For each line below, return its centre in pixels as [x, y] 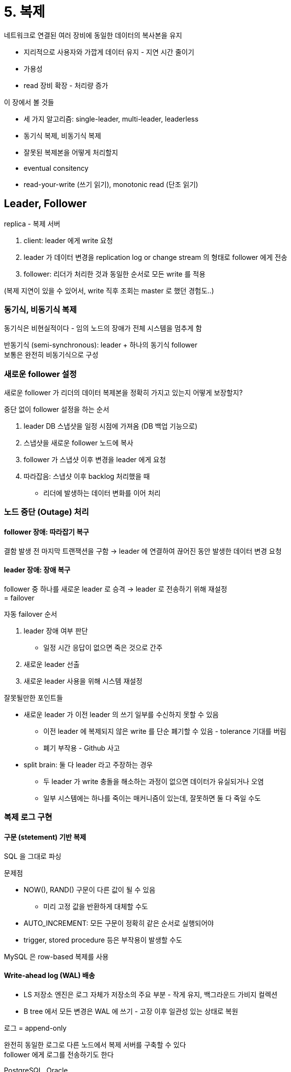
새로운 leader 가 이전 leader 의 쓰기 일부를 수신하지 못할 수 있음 [121, 714]
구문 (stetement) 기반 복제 [45, 837]
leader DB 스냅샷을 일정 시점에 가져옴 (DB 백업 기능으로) [111, 426]
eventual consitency [56, 168]
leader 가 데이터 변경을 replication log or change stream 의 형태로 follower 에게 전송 [156, 257]
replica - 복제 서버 [32, 223]
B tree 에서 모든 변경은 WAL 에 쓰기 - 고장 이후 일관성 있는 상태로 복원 [131, 1011]
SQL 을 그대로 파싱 [33, 856]
